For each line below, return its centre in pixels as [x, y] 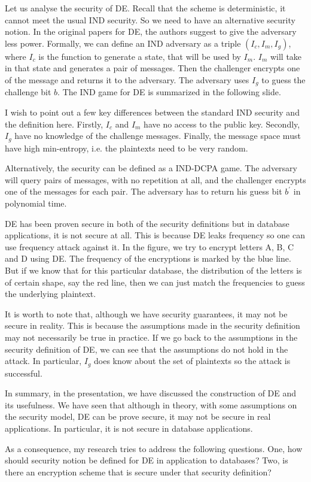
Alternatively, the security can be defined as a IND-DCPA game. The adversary [151, 168]
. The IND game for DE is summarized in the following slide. [169, 92]
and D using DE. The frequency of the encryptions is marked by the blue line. [148, 258]
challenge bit [28, 92]
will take [286, 56]
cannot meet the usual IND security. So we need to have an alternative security [150, 19]
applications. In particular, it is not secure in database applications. [129, 428]
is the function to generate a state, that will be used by [140, 56]
